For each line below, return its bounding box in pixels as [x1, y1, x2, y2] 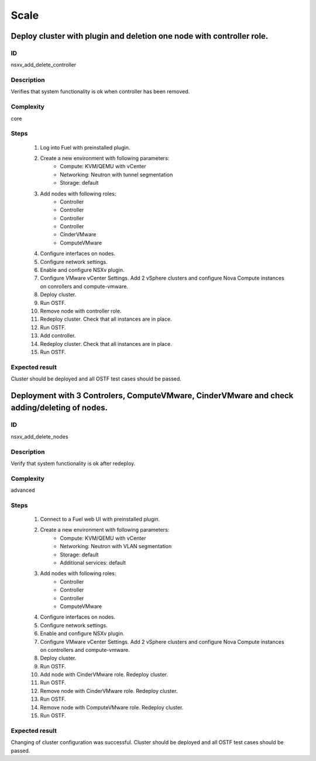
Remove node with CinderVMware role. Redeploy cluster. [40, 687, 178, 694]
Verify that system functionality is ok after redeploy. [11, 460, 136, 467]
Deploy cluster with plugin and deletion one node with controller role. [11, 31, 269, 41]
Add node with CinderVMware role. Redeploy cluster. [40, 671, 169, 678]
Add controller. [40, 332, 76, 339]
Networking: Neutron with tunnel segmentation [60, 171, 173, 178]
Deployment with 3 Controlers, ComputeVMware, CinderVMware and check [11, 390, 294, 400]
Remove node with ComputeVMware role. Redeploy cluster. [40, 704, 184, 711]
